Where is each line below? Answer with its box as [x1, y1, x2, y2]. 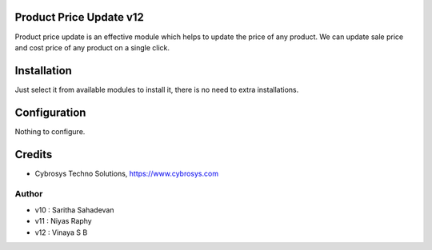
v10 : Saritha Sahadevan [34, 204, 114, 215]
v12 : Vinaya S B [34, 228, 88, 237]
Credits [14, 148, 53, 161]
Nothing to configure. [14, 126, 86, 136]
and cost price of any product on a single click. [14, 42, 170, 52]
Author [14, 188, 43, 200]
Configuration [14, 105, 86, 119]
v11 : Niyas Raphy [34, 216, 92, 226]
